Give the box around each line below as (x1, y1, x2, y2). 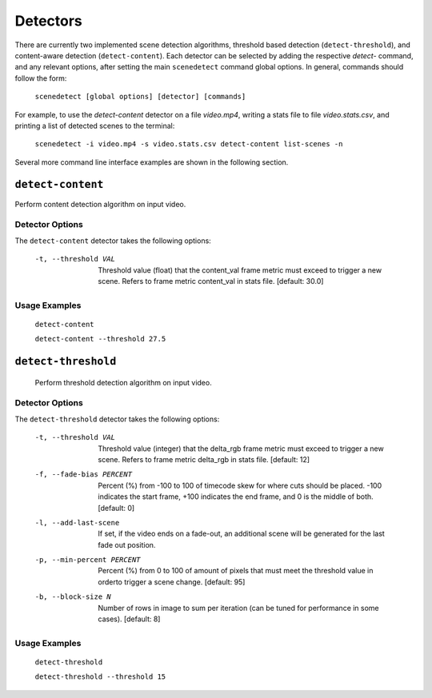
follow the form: (14, 73, 67, 83)
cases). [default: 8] (98, 614, 161, 624)
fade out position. (98, 540, 156, 549)
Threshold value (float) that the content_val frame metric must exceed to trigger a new (98, 265, 382, 275)
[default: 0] (98, 503, 135, 513)
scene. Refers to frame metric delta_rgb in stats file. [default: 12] (98, 454, 310, 464)
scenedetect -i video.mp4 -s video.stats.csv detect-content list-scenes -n (34, 140, 343, 149)
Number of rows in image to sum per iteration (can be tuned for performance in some (98, 603, 379, 612)
